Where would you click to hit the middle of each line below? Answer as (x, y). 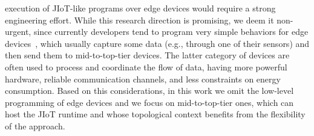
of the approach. (35, 125)
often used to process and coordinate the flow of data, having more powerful (146, 66)
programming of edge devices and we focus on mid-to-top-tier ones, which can (149, 102)
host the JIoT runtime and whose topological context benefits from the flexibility (155, 114)
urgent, (18, 32)
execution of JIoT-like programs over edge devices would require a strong (140, 8)
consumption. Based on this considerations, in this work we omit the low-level (149, 91)
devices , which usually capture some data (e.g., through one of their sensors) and (157, 43)
